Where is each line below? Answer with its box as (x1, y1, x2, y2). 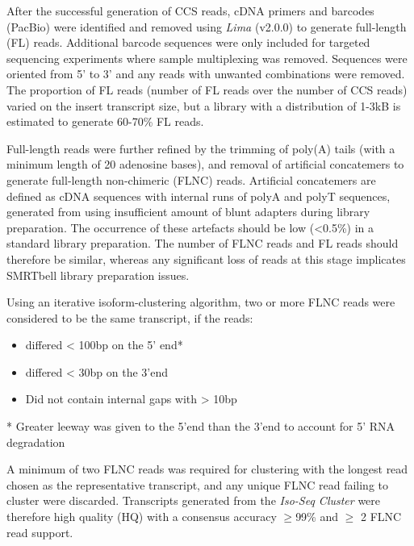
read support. (6, 523, 73, 540)
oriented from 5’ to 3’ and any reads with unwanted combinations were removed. (6, 65, 405, 82)
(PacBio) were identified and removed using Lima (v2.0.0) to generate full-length (6, 18, 407, 35)
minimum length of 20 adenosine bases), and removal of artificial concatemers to (6, 156, 404, 173)
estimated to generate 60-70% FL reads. (6, 113, 204, 130)
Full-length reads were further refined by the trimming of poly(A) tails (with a (6, 140, 395, 156)
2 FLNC (361, 508, 402, 525)
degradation (6, 433, 65, 450)
